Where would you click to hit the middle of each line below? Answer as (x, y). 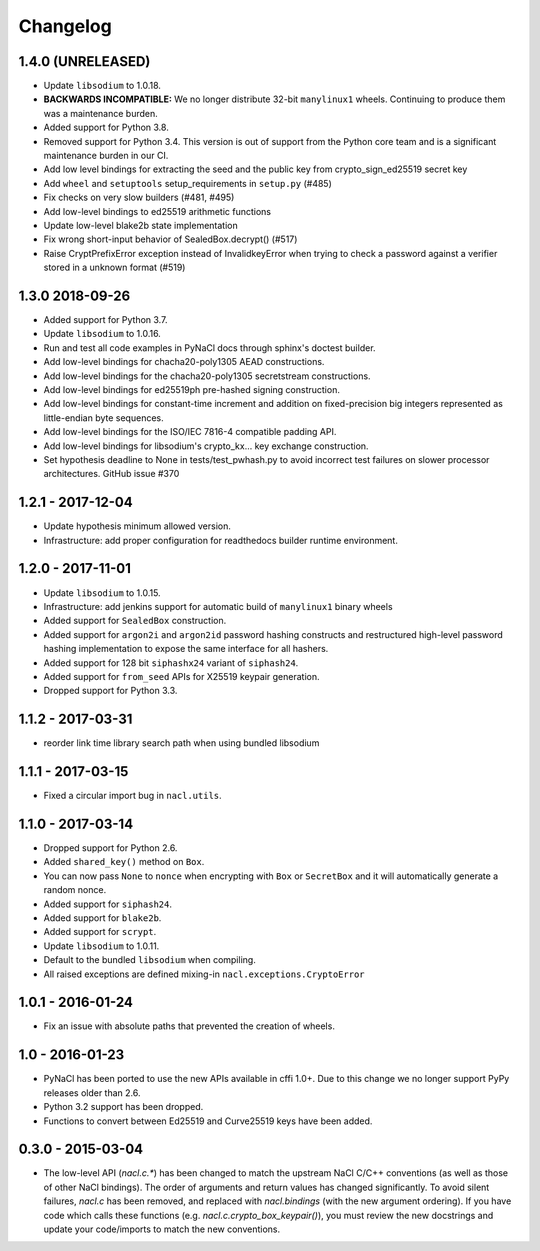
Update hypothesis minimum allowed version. (137, 526)
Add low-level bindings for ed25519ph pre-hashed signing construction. (191, 389)
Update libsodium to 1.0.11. (101, 946)
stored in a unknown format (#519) (114, 267)
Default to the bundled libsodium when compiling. (150, 960)
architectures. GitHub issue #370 (111, 474)
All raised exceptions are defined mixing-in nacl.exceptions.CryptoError (204, 974)
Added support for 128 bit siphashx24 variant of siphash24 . (171, 662)
